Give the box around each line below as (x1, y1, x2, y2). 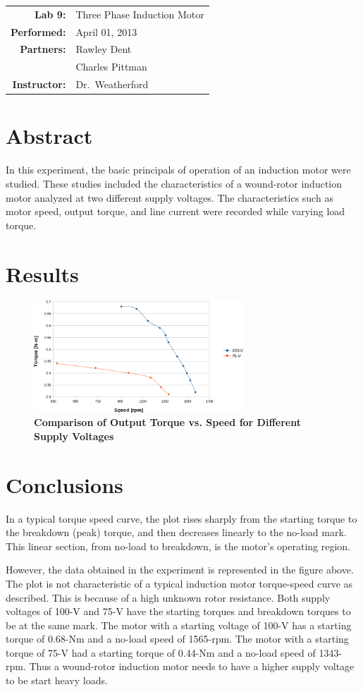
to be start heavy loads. (6, 673, 108, 688)
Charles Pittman (75, 59, 147, 74)
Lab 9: (35, 6, 66, 21)
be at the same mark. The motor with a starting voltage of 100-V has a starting (6, 617, 352, 632)
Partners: (20, 42, 66, 56)
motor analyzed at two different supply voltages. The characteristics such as (6, 190, 333, 205)
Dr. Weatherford (75, 77, 149, 92)
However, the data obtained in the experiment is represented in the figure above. (6, 562, 354, 577)
